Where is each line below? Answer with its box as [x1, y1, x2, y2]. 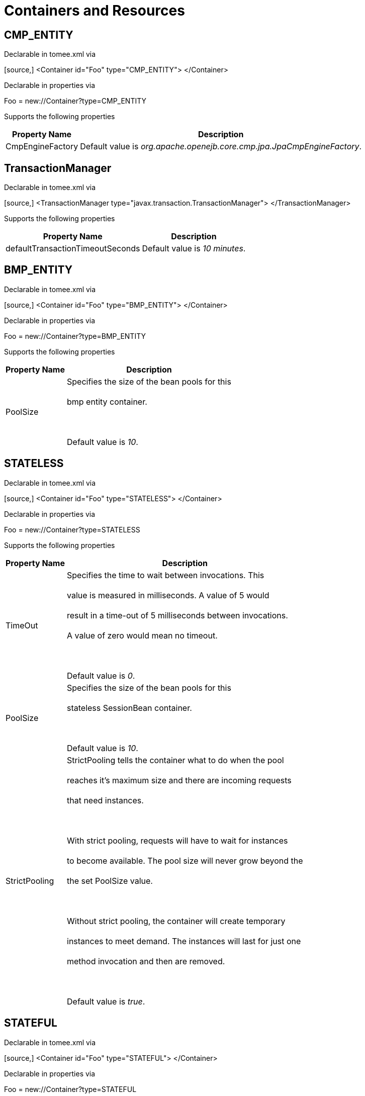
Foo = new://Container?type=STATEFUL [4, 1084, 137, 1093]
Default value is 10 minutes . [142, 243, 246, 254]
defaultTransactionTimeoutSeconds [6, 243, 140, 254]
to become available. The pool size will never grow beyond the [67, 855, 303, 866]
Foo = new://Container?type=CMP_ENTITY [4, 97, 147, 106]
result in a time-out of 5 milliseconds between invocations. [67, 610, 288, 620]
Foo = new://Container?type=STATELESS [4, 525, 140, 534]
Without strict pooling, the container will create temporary [67, 916, 286, 926]
